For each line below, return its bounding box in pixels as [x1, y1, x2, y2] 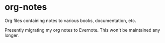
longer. [4, 32, 19, 38]
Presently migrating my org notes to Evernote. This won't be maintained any [4, 27, 160, 33]
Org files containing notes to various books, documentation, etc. [4, 18, 136, 23]
